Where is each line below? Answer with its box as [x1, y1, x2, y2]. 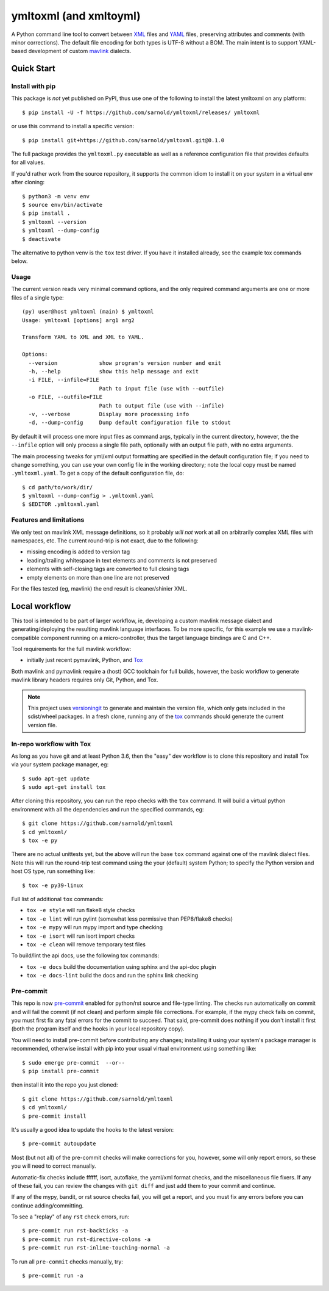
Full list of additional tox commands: [11, 895, 104, 902]
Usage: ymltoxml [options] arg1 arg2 [22, 317, 135, 323]
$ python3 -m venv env [22, 193, 90, 200]
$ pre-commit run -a [22, 1272, 83, 1279]
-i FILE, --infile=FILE [28, 376, 100, 384]
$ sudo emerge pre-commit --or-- [22, 1059, 125, 1066]
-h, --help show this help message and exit [28, 368, 199, 375]
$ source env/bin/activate [22, 201, 103, 208]
